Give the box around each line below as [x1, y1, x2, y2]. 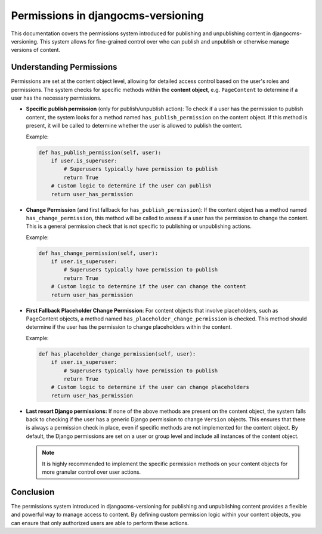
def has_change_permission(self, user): [38, 249, 158, 257]
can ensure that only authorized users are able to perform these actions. [11, 519, 189, 526]
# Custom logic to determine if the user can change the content [51, 283, 246, 290]
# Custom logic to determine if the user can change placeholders [51, 384, 250, 391]
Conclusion [11, 487, 55, 497]
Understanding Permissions [11, 62, 117, 72]
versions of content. [11, 47, 61, 54]
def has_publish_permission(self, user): [38, 149, 162, 156]
